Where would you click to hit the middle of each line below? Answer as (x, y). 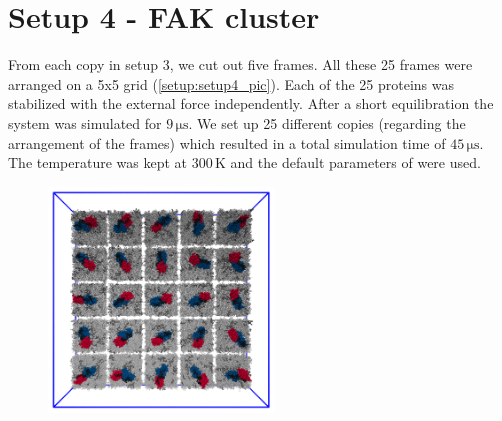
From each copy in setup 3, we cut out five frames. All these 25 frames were (240, 64)
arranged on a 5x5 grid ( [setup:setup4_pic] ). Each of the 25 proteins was (231, 83)
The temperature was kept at (98, 162)
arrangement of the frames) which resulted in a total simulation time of (227, 142)
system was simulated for (85, 122)
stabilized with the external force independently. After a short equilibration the (251, 103)
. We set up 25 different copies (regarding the (327, 122)
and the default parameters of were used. (355, 162)
